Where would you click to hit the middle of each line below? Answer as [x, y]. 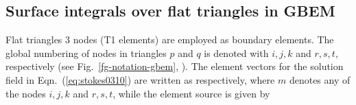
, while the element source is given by [191, 93]
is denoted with [236, 52]
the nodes [26, 93]
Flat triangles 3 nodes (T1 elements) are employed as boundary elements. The [170, 39]
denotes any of [320, 79]
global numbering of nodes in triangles [86, 52]
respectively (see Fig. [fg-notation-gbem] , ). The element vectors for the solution [175, 66]
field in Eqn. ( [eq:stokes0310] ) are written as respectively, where [140, 79]
